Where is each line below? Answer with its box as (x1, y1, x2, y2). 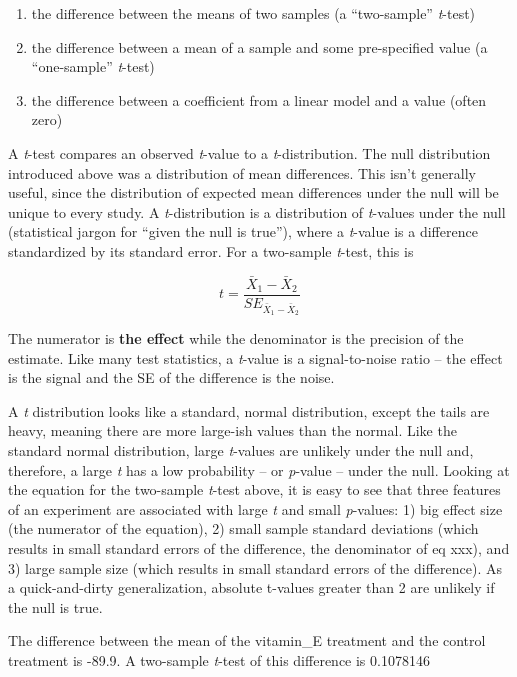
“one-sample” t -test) (31, 56, 155, 77)
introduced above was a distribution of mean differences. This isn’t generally (8, 162, 476, 183)
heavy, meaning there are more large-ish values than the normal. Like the (8, 420, 457, 441)
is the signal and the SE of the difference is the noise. (8, 367, 335, 388)
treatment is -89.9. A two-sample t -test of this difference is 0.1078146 (8, 649, 430, 670)
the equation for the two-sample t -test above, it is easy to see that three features (8, 479, 501, 500)
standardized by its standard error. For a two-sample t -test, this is (8, 240, 414, 261)
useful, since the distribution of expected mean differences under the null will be (8, 182, 499, 203)
